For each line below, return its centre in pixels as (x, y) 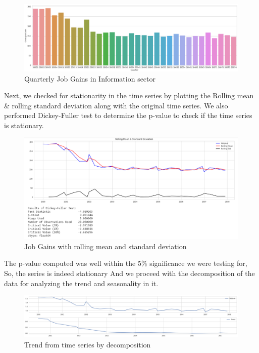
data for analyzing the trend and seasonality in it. (81, 283)
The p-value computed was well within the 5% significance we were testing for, (126, 263)
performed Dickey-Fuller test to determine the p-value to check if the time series (128, 115)
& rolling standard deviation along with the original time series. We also (116, 105)
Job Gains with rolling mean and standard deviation (106, 246)
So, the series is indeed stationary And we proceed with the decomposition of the (129, 273)
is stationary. (24, 125)
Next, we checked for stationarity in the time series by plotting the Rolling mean (129, 95)
